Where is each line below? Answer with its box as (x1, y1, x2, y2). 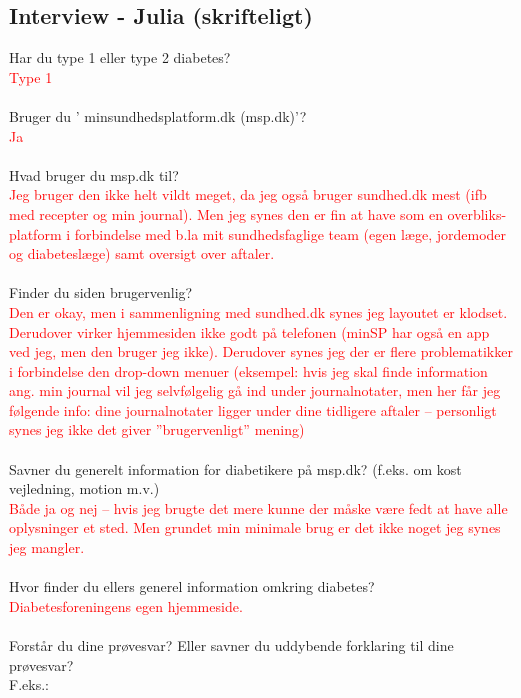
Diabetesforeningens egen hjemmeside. (9, 595, 243, 616)
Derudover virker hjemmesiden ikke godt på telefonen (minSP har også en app (9, 321, 490, 342)
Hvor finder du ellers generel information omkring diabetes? (9, 576, 375, 597)
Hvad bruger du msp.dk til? (9, 164, 179, 185)
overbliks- (447, 203, 507, 224)
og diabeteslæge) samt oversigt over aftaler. (9, 243, 275, 264)
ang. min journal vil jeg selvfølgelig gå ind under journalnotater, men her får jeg (9, 380, 501, 401)
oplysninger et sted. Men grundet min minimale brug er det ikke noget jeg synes (9, 517, 501, 538)
